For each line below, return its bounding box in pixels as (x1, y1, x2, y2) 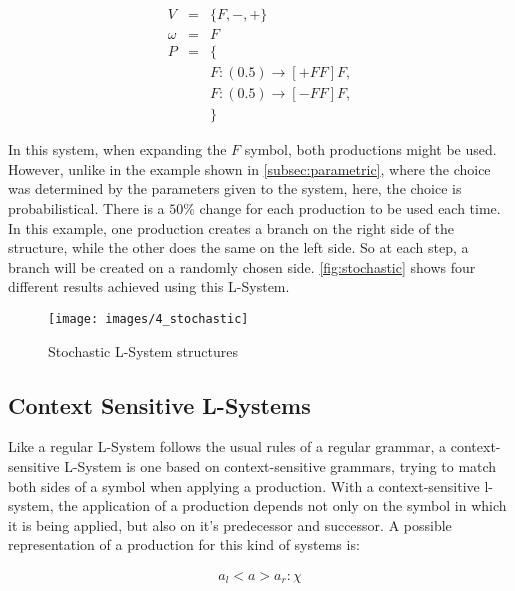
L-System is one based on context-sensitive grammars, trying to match (64, 455, 497, 476)
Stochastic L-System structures (48, 340, 238, 361)
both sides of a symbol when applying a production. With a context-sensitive (8, 475, 480, 496)
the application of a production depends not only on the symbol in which (58, 495, 507, 516)
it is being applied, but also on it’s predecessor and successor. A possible (8, 514, 452, 535)
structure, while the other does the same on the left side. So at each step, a (8, 237, 469, 258)
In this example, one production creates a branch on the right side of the (8, 217, 455, 238)
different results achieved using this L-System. (8, 276, 290, 297)
